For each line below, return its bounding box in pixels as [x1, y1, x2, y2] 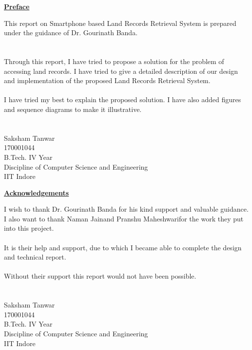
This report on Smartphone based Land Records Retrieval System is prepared [4, 18, 236, 28]
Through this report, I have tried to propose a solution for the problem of [4, 56, 224, 66]
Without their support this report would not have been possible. [4, 271, 196, 281]
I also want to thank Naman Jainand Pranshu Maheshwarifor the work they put [4, 213, 244, 223]
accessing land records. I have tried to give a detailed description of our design [4, 66, 238, 76]
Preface [4, 1, 30, 11]
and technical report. [4, 252, 66, 262]
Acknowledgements [4, 187, 69, 197]
